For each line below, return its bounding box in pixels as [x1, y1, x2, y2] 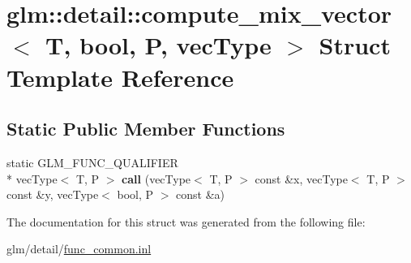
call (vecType [122, 170, 191, 187]
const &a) [176, 186, 225, 203]
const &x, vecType [255, 170, 348, 187]
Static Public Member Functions [6, 116, 285, 141]
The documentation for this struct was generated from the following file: [6, 213, 366, 230]
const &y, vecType [6, 186, 99, 203]
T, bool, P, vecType [45, 28, 272, 62]
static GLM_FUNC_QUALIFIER [6, 153, 178, 170]
